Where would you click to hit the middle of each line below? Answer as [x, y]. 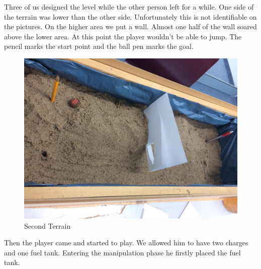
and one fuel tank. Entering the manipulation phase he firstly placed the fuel [122, 252]
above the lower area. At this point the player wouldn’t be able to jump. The [123, 36]
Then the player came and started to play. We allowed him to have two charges [126, 243]
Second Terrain [48, 225]
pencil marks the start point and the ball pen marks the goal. [99, 46]
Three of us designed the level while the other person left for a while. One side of [129, 7]
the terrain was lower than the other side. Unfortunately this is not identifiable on [130, 16]
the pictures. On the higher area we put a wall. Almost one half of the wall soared [130, 26]
